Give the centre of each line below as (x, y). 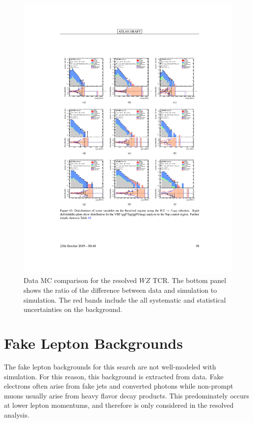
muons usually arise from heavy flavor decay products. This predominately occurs (127, 395)
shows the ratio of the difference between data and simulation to (120, 290)
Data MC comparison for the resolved (80, 280)
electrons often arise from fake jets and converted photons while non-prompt (119, 386)
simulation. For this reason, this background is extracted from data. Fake (114, 376)
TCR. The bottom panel (190, 280)
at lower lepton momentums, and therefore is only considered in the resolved (119, 405)
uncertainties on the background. (73, 309)
